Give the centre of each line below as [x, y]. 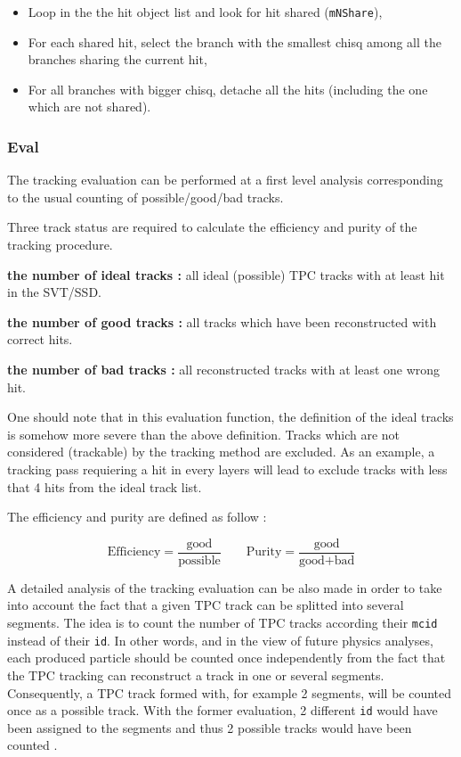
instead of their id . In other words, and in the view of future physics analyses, [220, 640]
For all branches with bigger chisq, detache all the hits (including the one [228, 89]
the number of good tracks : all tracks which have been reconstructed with [222, 321]
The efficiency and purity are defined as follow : [137, 517]
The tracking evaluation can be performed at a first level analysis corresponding [225, 180]
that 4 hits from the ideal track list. [105, 486]
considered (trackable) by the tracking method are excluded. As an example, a [221, 452]
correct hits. [40, 339]
